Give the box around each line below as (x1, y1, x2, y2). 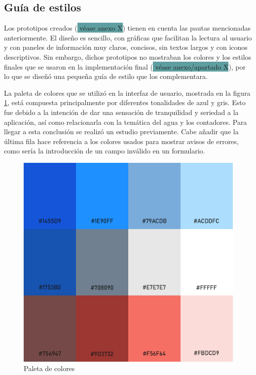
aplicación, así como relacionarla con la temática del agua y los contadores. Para (4, 116, 247, 127)
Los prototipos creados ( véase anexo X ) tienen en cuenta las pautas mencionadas (4, 23, 251, 33)
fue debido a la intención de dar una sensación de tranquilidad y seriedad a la (4, 107, 239, 117)
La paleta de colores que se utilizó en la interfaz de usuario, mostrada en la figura (4, 87, 251, 98)
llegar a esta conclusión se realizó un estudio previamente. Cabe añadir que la (4, 126, 239, 137)
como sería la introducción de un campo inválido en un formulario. (4, 146, 205, 156)
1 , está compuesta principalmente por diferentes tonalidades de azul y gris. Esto (4, 97, 246, 108)
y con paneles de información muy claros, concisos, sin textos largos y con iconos (4, 42, 248, 52)
